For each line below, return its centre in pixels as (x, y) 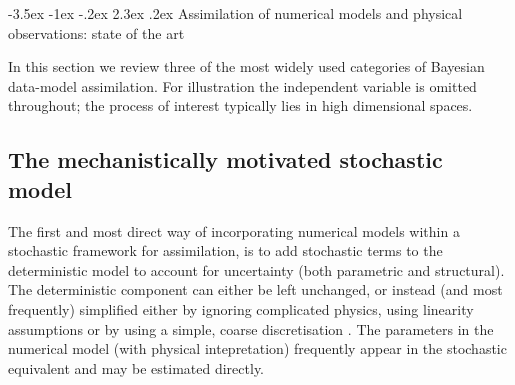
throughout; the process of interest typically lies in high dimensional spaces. (240, 105)
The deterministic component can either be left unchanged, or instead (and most (255, 289)
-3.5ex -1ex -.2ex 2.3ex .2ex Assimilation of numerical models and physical (235, 13)
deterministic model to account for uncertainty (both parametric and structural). (256, 269)
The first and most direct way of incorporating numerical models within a (234, 230)
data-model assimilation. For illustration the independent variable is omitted (242, 85)
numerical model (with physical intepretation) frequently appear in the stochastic (257, 348)
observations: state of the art (96, 32)
